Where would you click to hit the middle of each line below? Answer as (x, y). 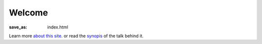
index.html (58, 27)
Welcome (28, 13)
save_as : (18, 27)
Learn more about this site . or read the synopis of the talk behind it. (76, 36)
